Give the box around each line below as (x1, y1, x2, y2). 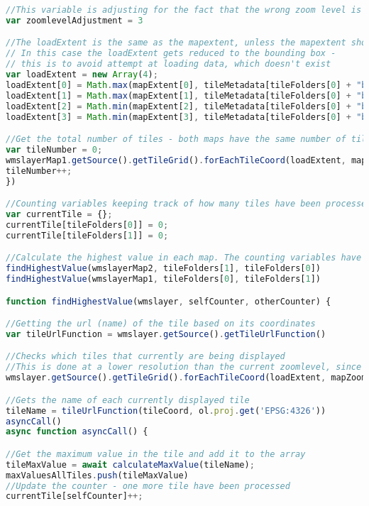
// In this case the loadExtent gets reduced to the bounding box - (6, 48, 336, 59)
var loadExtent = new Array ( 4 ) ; (6, 70, 158, 80)
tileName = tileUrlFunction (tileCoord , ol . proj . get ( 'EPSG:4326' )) (6, 405, 326, 416)
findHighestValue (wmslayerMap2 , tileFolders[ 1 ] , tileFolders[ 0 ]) (6, 263, 321, 274)
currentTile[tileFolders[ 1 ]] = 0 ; (6, 230, 169, 241)
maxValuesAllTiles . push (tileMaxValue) (6, 470, 189, 480)
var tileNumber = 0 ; (6, 144, 103, 155)
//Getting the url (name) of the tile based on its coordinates (6, 319, 316, 329)
